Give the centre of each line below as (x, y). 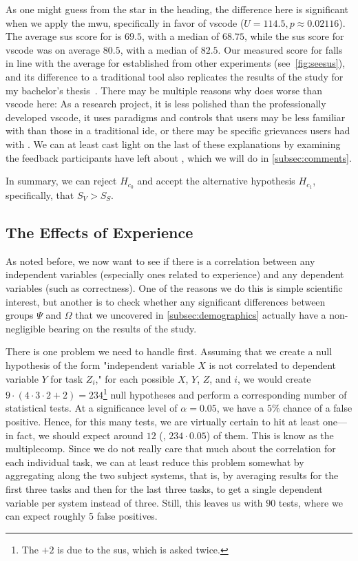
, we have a (240, 408)
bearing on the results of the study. (123, 328)
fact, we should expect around (80, 435)
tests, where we (310, 502)
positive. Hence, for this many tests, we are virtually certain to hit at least (163, 421)
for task (67, 378)
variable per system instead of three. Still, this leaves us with (134, 502)
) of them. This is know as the (270, 435)
